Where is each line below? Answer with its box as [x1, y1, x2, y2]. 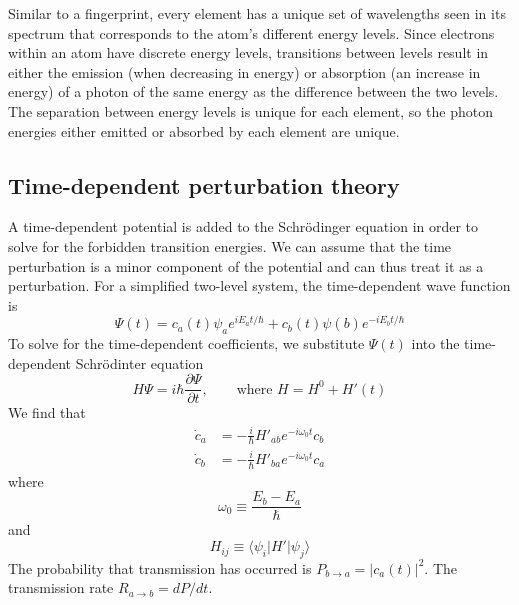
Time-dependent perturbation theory [8, 169, 400, 200]
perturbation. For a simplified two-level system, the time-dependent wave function [8, 275, 511, 296]
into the [411, 333, 460, 354]
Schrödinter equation [75, 352, 204, 373]
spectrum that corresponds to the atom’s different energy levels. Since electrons [8, 22, 495, 43]
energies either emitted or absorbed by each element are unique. [8, 120, 400, 141]
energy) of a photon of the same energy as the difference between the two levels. [8, 81, 499, 102]
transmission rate [8, 577, 114, 598]
